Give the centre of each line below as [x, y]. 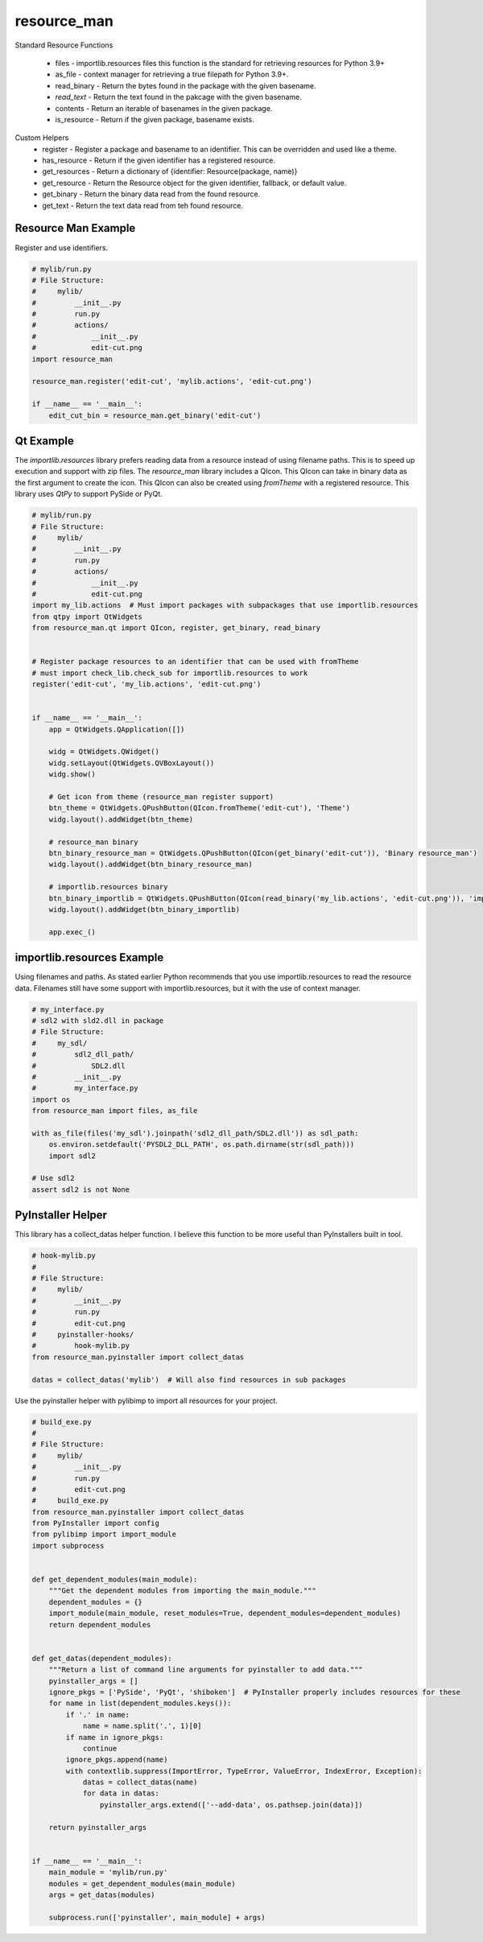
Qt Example [44, 441]
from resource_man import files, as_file [115, 1111]
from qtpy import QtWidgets [87, 616]
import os [51, 1099]
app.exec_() [72, 932]
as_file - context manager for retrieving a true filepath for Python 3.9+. [172, 74]
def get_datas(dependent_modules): [102, 1658]
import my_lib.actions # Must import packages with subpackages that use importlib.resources [225, 605]
